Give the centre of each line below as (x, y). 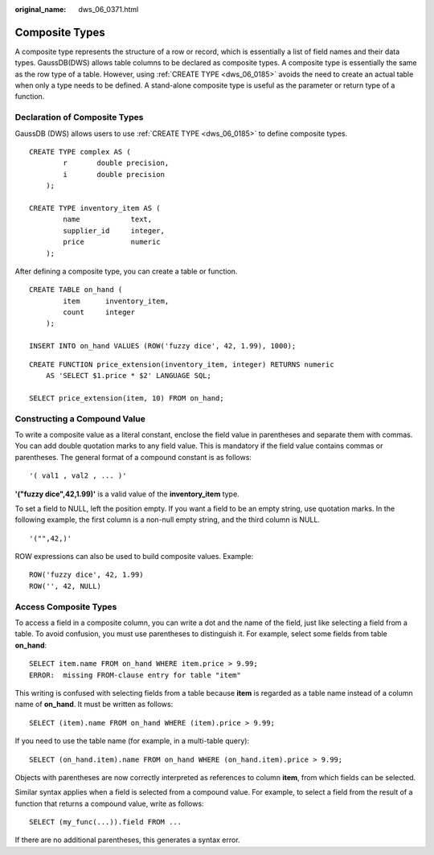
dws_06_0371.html (108, 9)
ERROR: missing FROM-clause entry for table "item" (135, 675)
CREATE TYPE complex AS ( (80, 152)
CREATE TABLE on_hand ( (76, 290)
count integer (99, 312)
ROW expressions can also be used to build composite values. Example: (134, 557)
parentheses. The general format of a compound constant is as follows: (133, 457)
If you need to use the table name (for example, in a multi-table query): (132, 741)
